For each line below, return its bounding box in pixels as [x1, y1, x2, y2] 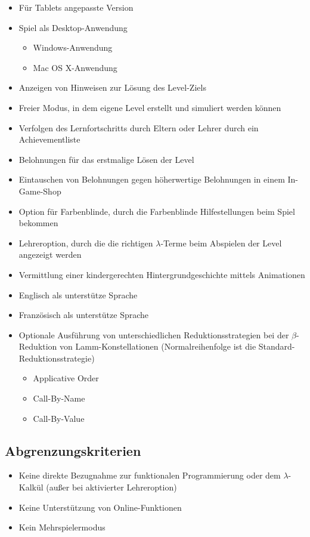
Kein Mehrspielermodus [18, 521, 106, 533]
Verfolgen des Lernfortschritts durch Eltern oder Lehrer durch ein [18, 121, 259, 134]
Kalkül [18, 481, 44, 493]
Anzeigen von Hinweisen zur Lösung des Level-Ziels [18, 81, 206, 94]
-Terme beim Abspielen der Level [160, 236, 282, 249]
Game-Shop [18, 184, 61, 197]
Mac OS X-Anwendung [33, 61, 117, 73]
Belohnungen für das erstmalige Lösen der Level [18, 153, 194, 165]
